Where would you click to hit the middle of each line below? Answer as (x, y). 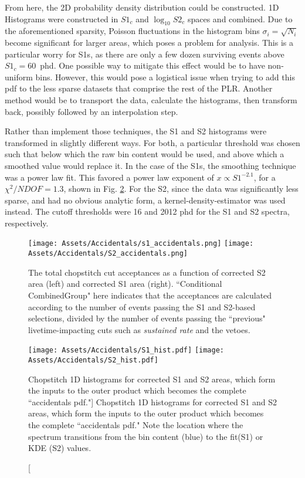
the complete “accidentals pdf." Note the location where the (136, 425)
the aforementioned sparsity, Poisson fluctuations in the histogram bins (132, 31)
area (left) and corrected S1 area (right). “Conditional (125, 284)
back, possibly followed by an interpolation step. (91, 111)
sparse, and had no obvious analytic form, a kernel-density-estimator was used (145, 200)
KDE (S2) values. (60, 448)
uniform (19, 77)
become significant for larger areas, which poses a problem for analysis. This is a (149, 42)
